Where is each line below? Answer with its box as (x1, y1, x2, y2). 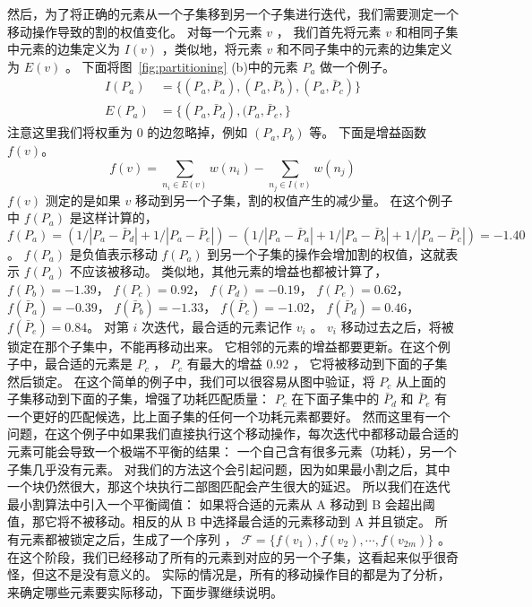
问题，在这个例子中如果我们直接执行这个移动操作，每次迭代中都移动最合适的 (7, 424, 459, 443)
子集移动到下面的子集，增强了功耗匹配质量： (7, 389, 270, 408)
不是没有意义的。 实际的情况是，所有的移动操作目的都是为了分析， (56, 565, 450, 584)
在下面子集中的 (291, 389, 380, 408)
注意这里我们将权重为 (7, 123, 133, 142)
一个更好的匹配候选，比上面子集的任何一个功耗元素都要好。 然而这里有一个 (7, 406, 450, 425)
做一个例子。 (320, 56, 396, 75)
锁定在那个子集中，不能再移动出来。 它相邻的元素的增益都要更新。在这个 (7, 336, 438, 355)
